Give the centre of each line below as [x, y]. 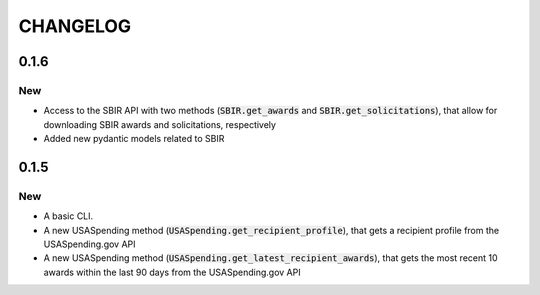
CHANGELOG [75, 26]
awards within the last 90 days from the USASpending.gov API [172, 272]
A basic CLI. [68, 216]
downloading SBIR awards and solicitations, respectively [160, 124]
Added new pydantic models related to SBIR [134, 139]
